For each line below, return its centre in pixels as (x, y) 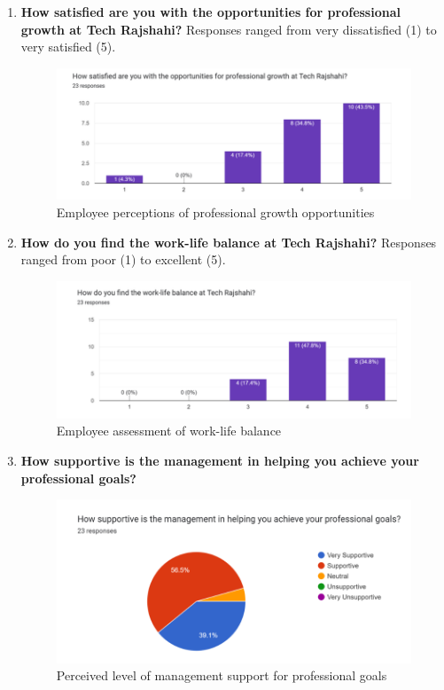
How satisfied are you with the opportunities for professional (210, 12)
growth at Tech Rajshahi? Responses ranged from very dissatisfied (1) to (229, 29)
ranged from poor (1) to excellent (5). (123, 259)
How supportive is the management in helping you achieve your (220, 460)
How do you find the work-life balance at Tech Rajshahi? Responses (229, 242)
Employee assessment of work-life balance (169, 431)
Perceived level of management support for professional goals (222, 675)
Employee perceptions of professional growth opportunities (215, 212)
